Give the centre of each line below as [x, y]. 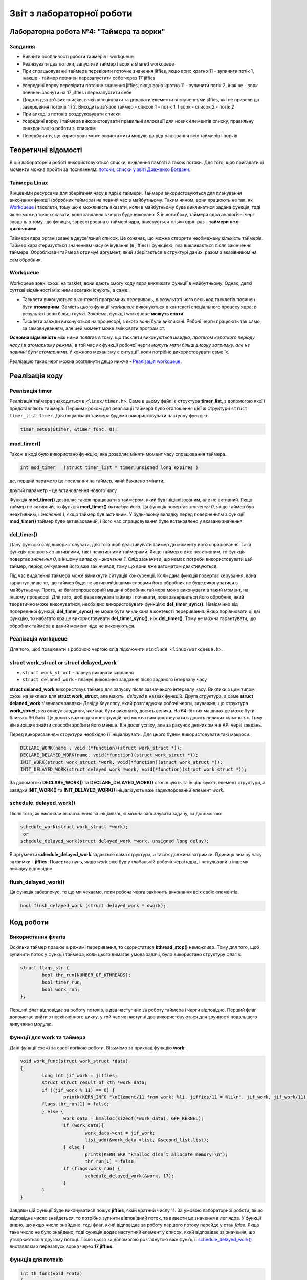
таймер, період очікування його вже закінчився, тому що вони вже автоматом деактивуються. [114, 566]
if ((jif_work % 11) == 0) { [78, 1090]
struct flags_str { [45, 968]
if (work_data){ [84, 1126]
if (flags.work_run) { [92, 1168]
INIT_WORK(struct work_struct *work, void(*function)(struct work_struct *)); [121, 762]
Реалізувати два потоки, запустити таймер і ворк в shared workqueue [98, 63]
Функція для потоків [36, 1260]
